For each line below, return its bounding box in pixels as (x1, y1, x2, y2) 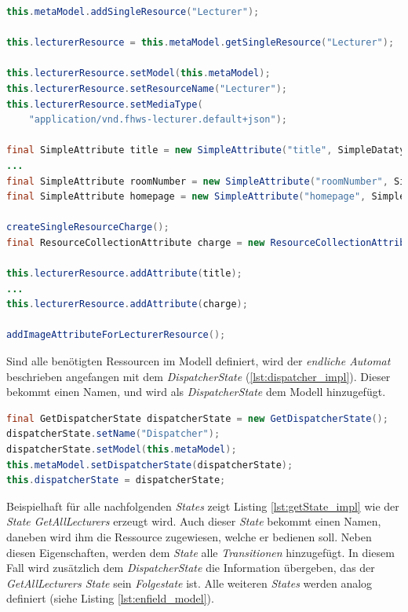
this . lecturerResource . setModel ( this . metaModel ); (6, 68, 271, 79)
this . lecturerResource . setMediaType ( (6, 98, 203, 110)
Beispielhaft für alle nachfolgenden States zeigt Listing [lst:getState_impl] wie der (6, 497, 399, 514)
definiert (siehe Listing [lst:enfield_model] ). (6, 590, 214, 607)
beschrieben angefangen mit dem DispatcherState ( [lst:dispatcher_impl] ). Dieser (6, 368, 391, 384)
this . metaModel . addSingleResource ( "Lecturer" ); (6, 6, 260, 17)
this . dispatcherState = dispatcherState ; (6, 475, 226, 486)
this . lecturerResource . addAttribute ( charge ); (6, 299, 248, 310)
